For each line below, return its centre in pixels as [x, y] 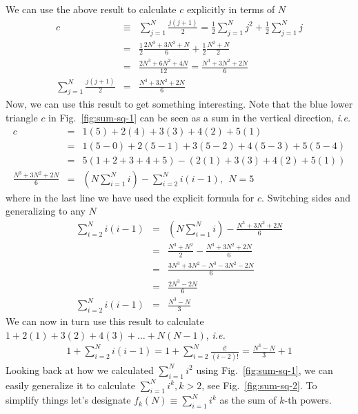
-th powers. [308, 400]
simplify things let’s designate [68, 400]
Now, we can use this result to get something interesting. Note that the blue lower [179, 104]
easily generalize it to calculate [70, 385]
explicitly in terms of [231, 9]
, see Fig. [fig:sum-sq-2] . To [259, 385]
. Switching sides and [306, 197]
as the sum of [248, 400]
